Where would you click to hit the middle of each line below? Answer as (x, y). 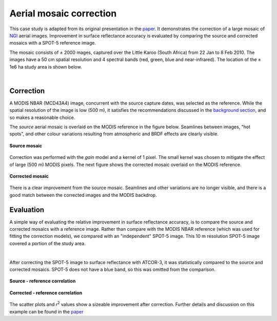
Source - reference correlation (43, 281)
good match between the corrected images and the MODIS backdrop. (83, 195)
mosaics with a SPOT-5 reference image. (53, 43)
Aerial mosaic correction (63, 13)
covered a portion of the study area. (47, 243)
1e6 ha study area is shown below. (46, 67)
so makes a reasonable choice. (42, 117)
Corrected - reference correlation (46, 293)
